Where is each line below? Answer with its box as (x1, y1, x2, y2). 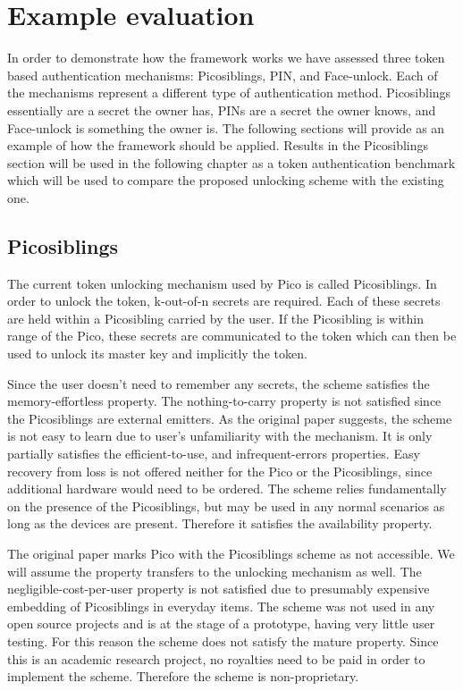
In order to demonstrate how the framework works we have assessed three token (7, 48, 445, 67)
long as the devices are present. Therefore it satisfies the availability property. (7, 514, 433, 533)
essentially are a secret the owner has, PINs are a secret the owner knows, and (7, 100, 436, 119)
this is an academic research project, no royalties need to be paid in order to (7, 649, 425, 668)
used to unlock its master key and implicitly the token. (7, 344, 307, 363)
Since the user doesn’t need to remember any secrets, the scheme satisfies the (7, 374, 430, 392)
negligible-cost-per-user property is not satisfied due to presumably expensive (7, 579, 430, 598)
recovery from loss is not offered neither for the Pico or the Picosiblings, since (7, 461, 433, 480)
